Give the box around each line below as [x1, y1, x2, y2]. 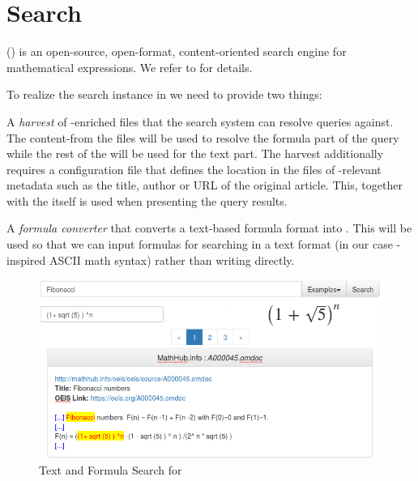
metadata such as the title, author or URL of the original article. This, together [6, 177, 403, 194]
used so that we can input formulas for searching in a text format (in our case [6, 236, 393, 253]
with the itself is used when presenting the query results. [6, 192, 288, 209]
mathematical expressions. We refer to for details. [6, 58, 253, 75]
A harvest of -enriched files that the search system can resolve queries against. [6, 113, 394, 130]
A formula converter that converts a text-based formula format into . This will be [6, 219, 412, 236]
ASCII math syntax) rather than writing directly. [49, 251, 295, 268]
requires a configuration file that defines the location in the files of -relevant [6, 160, 382, 177]
